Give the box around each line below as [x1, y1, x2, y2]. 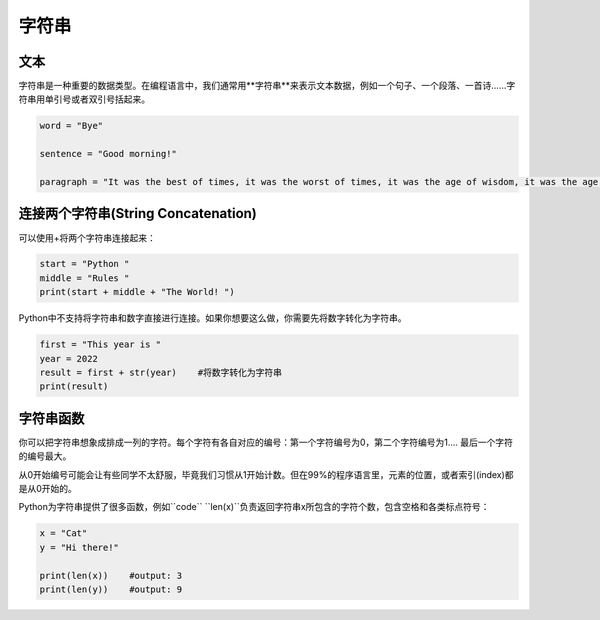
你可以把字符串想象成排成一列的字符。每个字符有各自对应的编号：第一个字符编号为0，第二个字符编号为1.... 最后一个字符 [18, 436, 514, 448]
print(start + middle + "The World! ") [39, 286, 235, 298]
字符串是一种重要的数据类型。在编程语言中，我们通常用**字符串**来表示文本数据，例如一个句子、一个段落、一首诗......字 [18, 80, 516, 92]
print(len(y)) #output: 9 [39, 584, 183, 595]
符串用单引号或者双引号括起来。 [18, 93, 150, 105]
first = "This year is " [39, 339, 162, 350]
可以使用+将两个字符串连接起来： [18, 231, 157, 244]
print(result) [39, 381, 109, 392]
